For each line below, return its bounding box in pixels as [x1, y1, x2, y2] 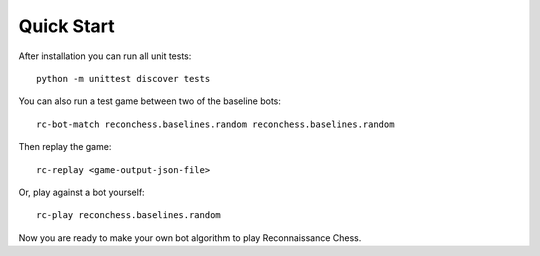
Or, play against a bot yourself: [18, 186, 145, 198]
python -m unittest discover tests [36, 73, 211, 84]
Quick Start [18, 15, 115, 37]
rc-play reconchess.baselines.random [36, 210, 222, 221]
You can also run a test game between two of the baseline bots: [18, 95, 282, 107]
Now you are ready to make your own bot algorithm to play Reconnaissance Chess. [18, 231, 362, 244]
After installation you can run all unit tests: [18, 50, 192, 62]
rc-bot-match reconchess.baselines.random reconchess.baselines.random [36, 118, 395, 130]
